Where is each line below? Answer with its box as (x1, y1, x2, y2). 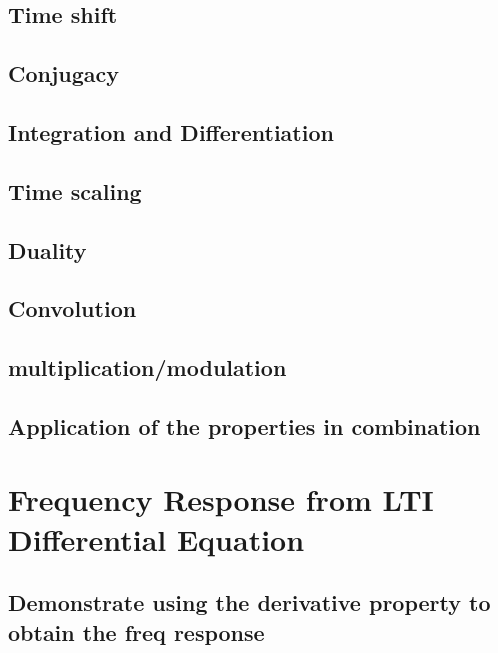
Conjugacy (8, 58, 120, 89)
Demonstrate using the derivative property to (8, 587, 491, 618)
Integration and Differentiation (8, 116, 334, 147)
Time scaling (8, 175, 142, 206)
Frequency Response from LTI (8, 479, 434, 520)
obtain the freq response (8, 616, 265, 647)
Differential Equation (8, 518, 305, 559)
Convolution (8, 293, 137, 324)
